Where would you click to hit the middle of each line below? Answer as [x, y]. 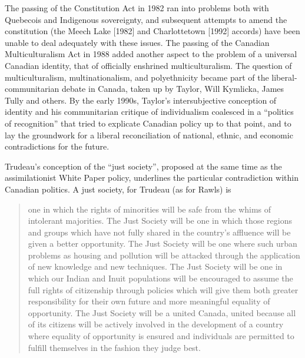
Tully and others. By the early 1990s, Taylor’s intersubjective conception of [141, 100]
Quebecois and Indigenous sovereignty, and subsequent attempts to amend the [146, 19]
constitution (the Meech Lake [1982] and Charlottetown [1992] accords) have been [152, 31]
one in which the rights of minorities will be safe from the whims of [150, 209]
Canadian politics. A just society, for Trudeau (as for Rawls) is [118, 189]
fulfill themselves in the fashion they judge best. [114, 347]
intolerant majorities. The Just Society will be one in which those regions [160, 221]
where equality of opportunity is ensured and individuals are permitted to [161, 336]
